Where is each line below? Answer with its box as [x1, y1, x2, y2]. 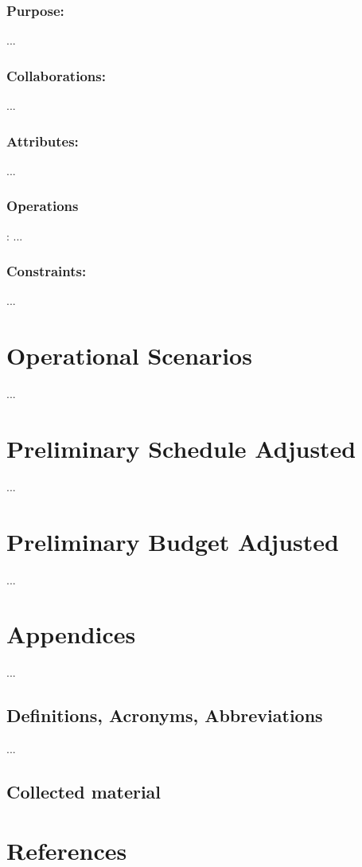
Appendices [6, 618, 136, 650]
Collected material [6, 779, 162, 804]
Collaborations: [6, 65, 106, 85]
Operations [6, 196, 79, 216]
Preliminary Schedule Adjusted [6, 432, 356, 464]
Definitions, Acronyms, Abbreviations [6, 703, 323, 728]
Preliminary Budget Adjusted [6, 525, 339, 557]
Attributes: [6, 131, 79, 150]
